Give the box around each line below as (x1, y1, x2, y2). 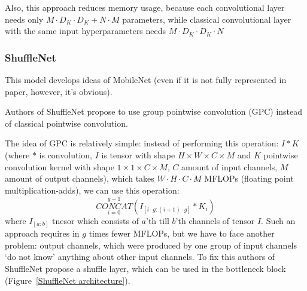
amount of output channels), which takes (5, 172, 154, 185)
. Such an (261, 214, 296, 226)
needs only (5, 13, 44, 25)
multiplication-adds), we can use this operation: (5, 183, 180, 196)
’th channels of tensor (175, 214, 255, 226)
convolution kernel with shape (5, 160, 114, 173)
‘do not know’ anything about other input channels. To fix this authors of (5, 250, 275, 263)
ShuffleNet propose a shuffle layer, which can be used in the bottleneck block (5, 262, 286, 275)
